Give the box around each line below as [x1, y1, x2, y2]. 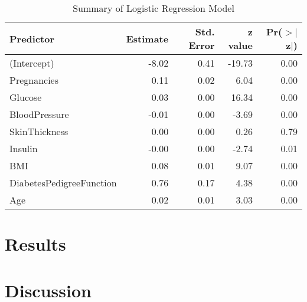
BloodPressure [9, 107, 69, 121]
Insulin [9, 142, 38, 155]
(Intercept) [9, 56, 54, 70]
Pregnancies [9, 73, 59, 87]
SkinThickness [9, 124, 68, 138]
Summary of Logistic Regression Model [73, 1, 234, 15]
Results [5, 232, 66, 256]
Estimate [126, 31, 169, 45]
